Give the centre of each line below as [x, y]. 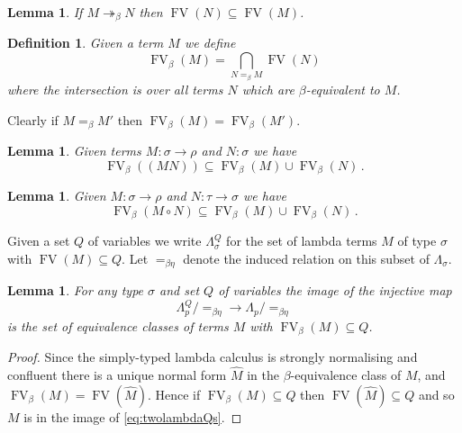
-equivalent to [343, 90]
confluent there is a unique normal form [117, 375]
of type [417, 241]
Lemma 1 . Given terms [74, 151]
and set [180, 290]
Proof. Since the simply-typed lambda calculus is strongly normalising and [213, 357]
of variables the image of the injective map [335, 290]
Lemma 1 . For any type [76, 290]
